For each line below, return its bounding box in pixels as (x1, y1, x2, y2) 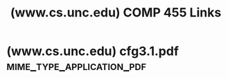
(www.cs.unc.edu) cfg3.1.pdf (6, 43, 179, 59)
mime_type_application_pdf (6, 58, 147, 74)
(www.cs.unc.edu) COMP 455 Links (10, 5, 222, 21)
